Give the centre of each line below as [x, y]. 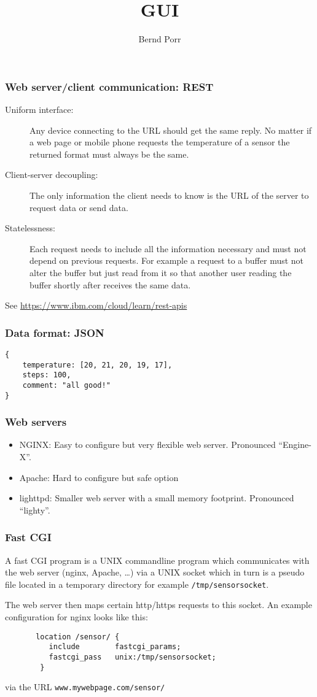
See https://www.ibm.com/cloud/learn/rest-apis [96, 305]
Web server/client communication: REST [109, 86]
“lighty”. [35, 510]
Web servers [36, 422]
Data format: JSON [55, 332]
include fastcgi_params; [115, 647]
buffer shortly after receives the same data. [110, 284]
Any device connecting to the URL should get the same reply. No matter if [171, 130]
